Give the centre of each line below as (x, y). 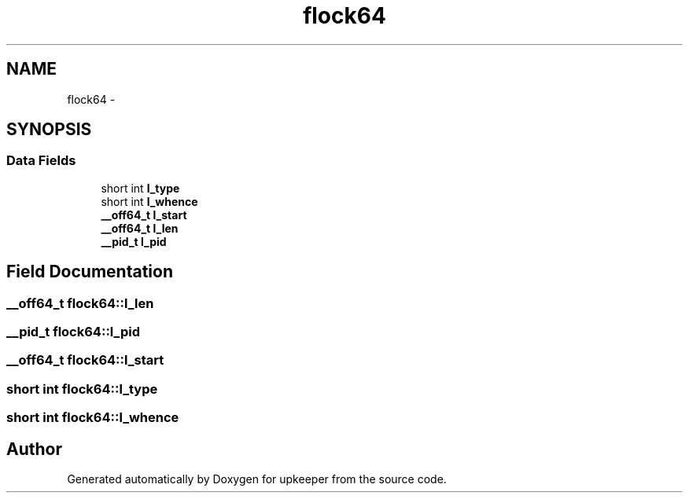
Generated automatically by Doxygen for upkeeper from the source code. (257, 479)
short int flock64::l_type (82, 389)
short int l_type (140, 188)
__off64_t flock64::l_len (80, 303)
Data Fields (41, 161)
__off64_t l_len (140, 228)
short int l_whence (149, 201)
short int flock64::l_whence (93, 418)
